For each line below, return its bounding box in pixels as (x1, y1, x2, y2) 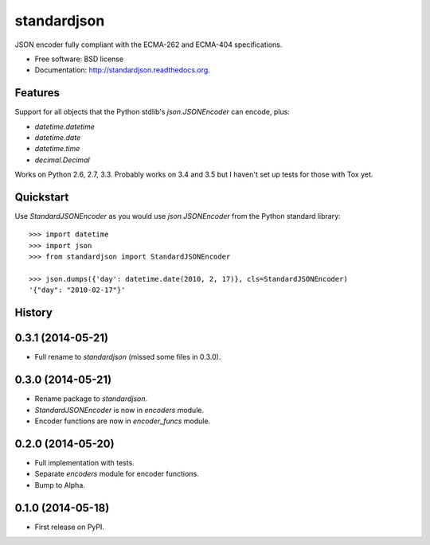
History (14, 306, 53, 320)
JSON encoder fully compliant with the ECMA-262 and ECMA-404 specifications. (14, 40, 283, 49)
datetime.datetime (34, 122, 96, 131)
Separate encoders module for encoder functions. (34, 469, 199, 479)
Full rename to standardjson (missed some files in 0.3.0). (34, 352, 221, 362)
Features (14, 86, 60, 99)
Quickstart (14, 191, 69, 204)
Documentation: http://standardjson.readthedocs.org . (34, 65, 210, 75)
